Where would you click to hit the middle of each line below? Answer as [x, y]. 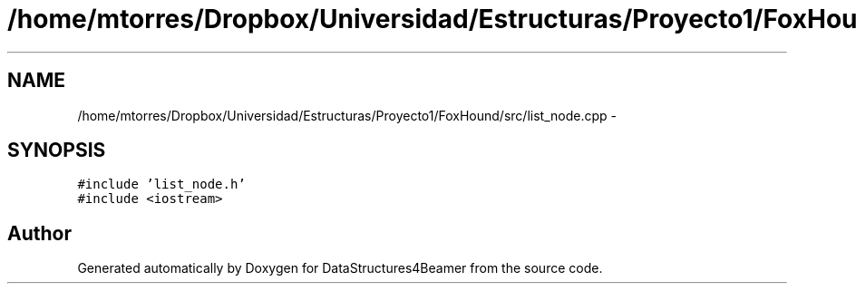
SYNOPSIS [57, 150]
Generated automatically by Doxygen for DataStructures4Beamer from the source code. [340, 268]
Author [39, 233]
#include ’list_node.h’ [161, 184]
